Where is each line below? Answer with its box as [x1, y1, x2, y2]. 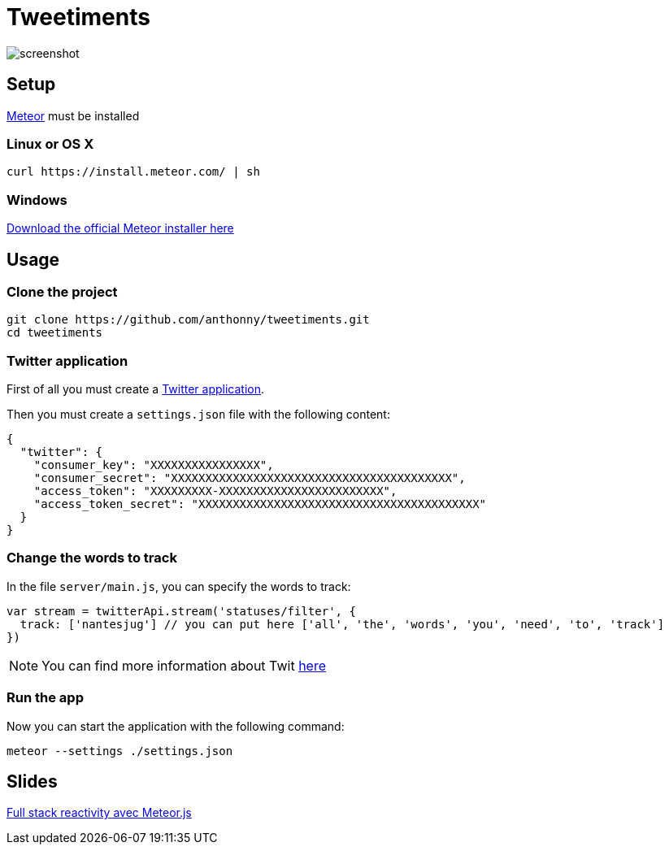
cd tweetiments [7, 326, 103, 340]
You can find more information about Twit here [41, 657, 327, 674]
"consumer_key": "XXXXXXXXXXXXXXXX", [33, 458, 274, 472]
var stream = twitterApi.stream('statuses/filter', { [7, 604, 356, 618]
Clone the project [7, 283, 118, 300]
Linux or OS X [7, 135, 94, 152]
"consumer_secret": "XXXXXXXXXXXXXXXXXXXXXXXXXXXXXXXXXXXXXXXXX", [33, 471, 466, 485]
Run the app [7, 689, 84, 706]
